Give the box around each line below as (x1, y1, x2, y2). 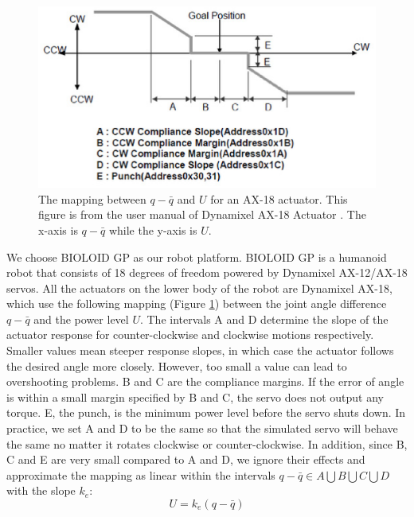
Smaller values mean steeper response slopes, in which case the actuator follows (6, 342, 394, 359)
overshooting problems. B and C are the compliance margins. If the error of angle (6, 373, 404, 390)
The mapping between (38, 190, 146, 207)
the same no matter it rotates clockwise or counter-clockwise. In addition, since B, (6, 435, 408, 452)
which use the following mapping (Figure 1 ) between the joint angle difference (6, 295, 387, 312)
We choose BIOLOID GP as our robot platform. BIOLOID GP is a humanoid (6, 248, 387, 265)
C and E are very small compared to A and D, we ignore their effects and (6, 451, 365, 468)
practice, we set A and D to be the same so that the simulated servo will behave (6, 420, 398, 437)
